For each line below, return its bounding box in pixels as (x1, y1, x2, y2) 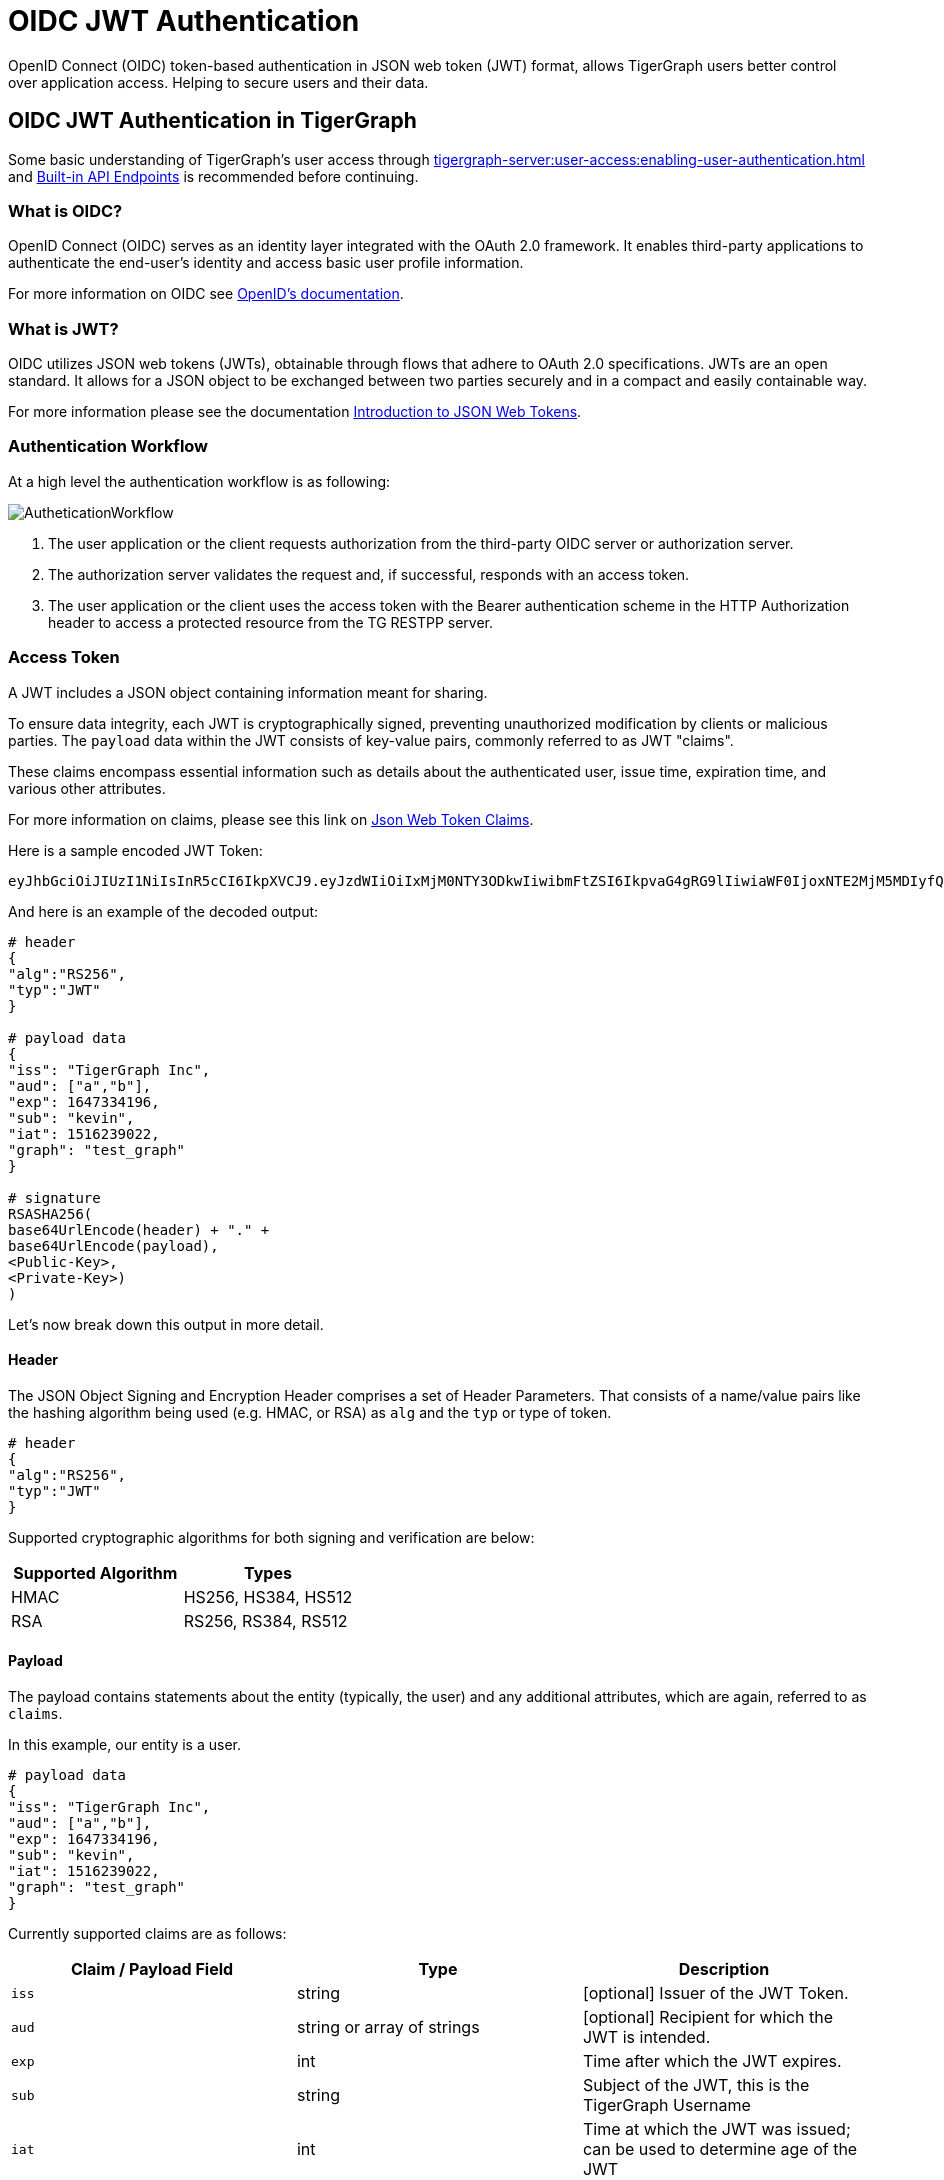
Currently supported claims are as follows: (8, 1925, 287, 1943)
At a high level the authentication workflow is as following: (8, 472, 391, 490)
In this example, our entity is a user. (8, 1736, 241, 1754)
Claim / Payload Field (70, 1959, 234, 1980)
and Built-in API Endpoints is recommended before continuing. (8, 167, 419, 185)
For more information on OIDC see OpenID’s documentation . (8, 285, 404, 303)
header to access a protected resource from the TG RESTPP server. (48, 613, 494, 631)
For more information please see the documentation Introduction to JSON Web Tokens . (8, 403, 582, 421)
